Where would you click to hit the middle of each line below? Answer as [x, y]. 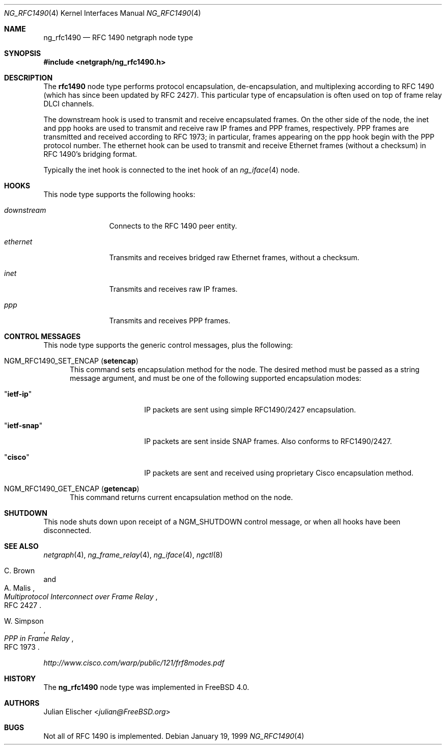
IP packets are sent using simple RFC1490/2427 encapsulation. [250, 410]
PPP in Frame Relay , [39, 638]
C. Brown [20, 571]
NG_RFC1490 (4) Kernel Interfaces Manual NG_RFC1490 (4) [103, 13]
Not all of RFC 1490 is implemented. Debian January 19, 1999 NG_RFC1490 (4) [174, 736]
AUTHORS [22, 703]
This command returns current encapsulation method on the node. [182, 497]
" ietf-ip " [18, 394]
